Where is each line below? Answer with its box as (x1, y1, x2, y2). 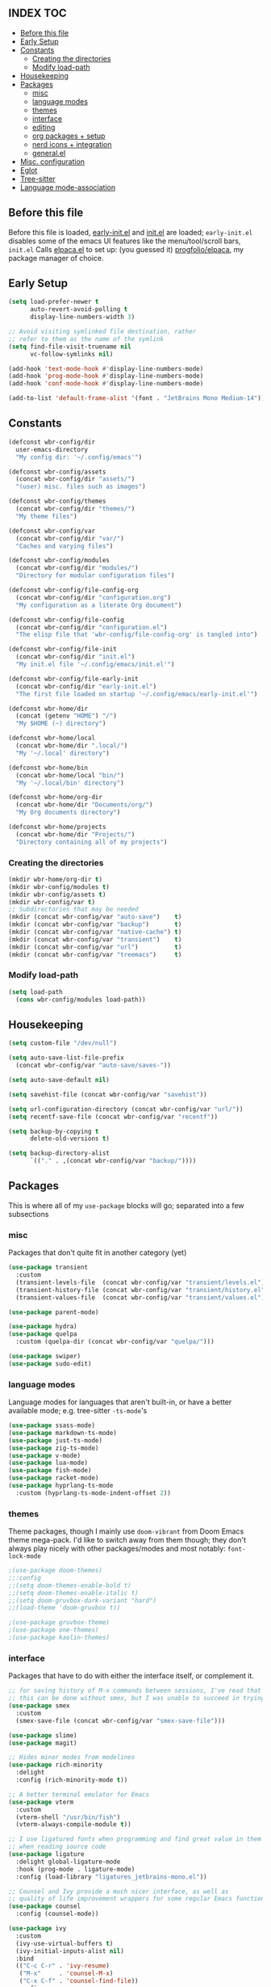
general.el (31, 148, 66, 158)
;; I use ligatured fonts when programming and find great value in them (8, 1835, 262, 1843)
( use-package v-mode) (8, 1451, 81, 1459)
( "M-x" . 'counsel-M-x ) (19, 1969, 114, 1978)
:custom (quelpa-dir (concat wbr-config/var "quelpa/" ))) (15, 1337, 215, 1346)
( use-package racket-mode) (8, 1474, 99, 1482)
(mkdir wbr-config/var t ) (8, 898, 95, 906)
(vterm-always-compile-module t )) (15, 1821, 131, 1829)
